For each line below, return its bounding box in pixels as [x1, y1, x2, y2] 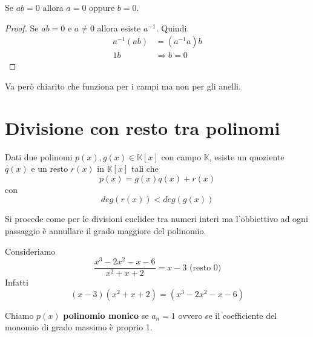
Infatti [5, 276, 28, 289]
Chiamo [5, 309, 34, 321]
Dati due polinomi [5, 150, 73, 163]
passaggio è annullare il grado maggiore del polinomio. [5, 224, 206, 237]
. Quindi [156, 21, 187, 34]
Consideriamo [5, 244, 56, 257]
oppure [89, 1, 115, 13]
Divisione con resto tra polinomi [5, 115, 280, 140]
